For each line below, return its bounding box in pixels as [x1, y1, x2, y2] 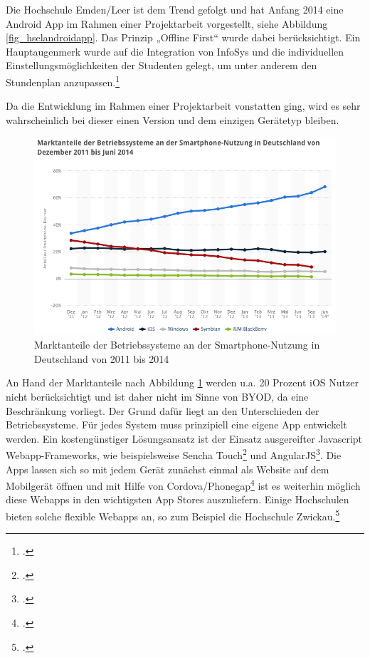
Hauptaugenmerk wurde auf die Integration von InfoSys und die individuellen [6, 43, 344, 58]
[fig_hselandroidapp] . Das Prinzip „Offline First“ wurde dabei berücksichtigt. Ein [6, 30, 361, 45]
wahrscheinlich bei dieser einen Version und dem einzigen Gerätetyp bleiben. [6, 112, 339, 127]
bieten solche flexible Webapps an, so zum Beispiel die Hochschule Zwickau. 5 [6, 506, 340, 523]
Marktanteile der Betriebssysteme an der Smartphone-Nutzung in [34, 337, 320, 352]
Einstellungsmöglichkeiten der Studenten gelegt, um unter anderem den [6, 58, 317, 73]
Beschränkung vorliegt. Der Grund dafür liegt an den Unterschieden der [6, 403, 319, 418]
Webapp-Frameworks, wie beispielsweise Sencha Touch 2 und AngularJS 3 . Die [6, 446, 342, 462]
